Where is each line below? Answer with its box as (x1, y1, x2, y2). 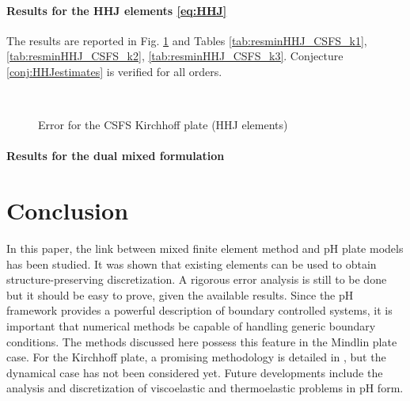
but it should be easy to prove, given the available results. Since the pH (6, 286, 354, 303)
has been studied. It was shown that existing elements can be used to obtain (6, 255, 377, 272)
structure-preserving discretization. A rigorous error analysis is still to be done (6, 271, 387, 288)
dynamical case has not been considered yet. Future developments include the (6, 364, 383, 380)
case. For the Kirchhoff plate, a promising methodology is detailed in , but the (6, 349, 386, 365)
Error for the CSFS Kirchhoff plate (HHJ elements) (38, 116, 288, 133)
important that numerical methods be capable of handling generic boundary (6, 318, 376, 334)
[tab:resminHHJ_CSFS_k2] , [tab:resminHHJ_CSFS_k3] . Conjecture (6, 48, 344, 64)
